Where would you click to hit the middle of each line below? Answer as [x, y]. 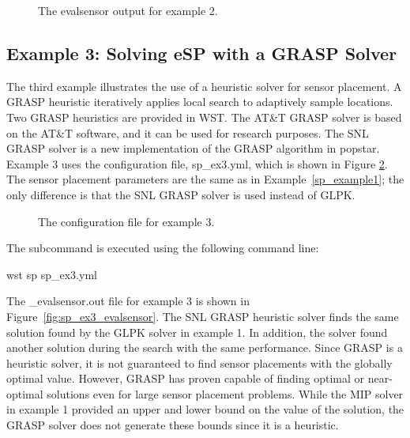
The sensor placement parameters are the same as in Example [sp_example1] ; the [205, 179]
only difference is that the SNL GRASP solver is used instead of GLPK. [181, 194]
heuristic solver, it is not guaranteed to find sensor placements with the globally [199, 362]
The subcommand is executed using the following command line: [163, 248]
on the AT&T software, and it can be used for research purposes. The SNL [188, 132]
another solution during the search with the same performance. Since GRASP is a [205, 347]
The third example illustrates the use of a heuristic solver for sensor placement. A [204, 86]
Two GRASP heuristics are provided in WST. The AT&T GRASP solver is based [204, 117]
